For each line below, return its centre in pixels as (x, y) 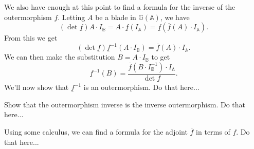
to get (161, 57)
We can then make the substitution (60, 57)
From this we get (31, 38)
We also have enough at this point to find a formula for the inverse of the (120, 7)
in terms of (213, 131)
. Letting (71, 17)
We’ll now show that (37, 87)
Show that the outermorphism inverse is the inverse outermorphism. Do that (125, 104)
